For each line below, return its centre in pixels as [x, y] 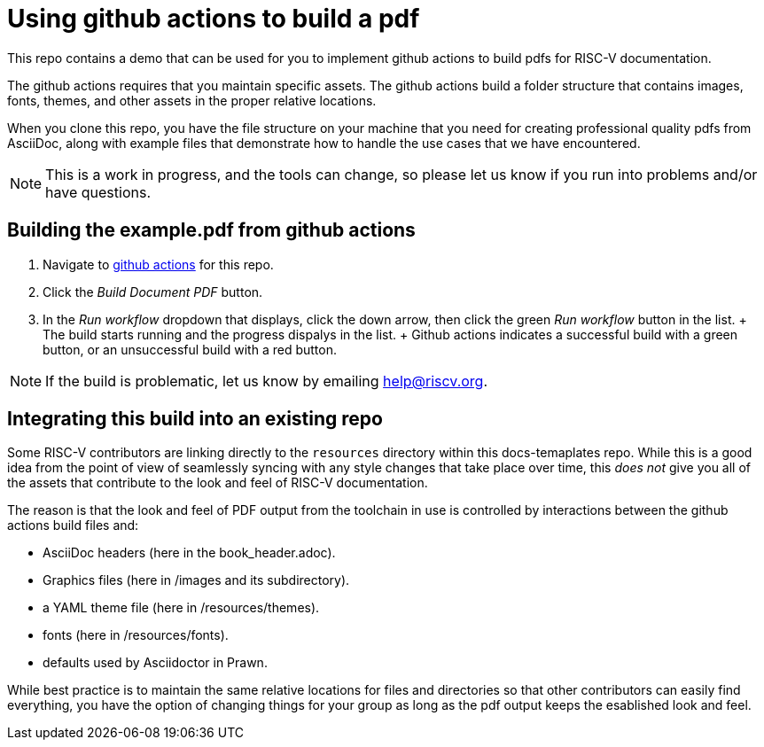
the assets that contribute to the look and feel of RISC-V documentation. [218, 483]
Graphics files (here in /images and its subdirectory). [196, 580]
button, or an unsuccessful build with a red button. [190, 349]
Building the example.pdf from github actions [211, 230]
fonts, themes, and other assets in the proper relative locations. [192, 100]
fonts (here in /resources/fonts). [136, 635]
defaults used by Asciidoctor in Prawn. [155, 663]
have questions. [98, 192]
